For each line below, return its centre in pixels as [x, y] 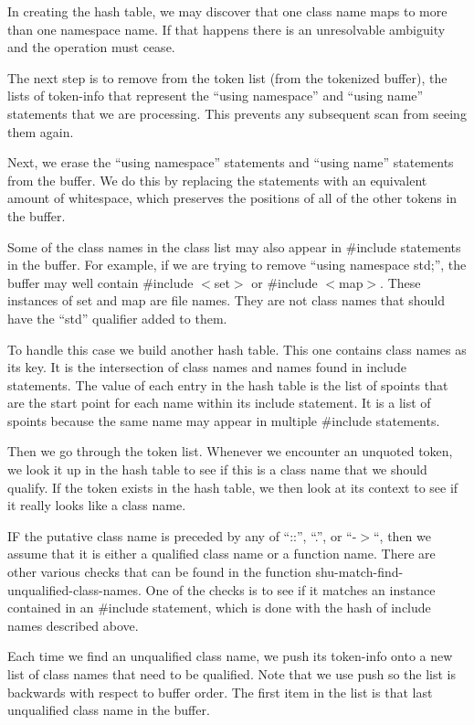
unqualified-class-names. [74, 589]
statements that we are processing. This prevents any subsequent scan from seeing [237, 113]
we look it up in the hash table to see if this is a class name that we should [217, 469]
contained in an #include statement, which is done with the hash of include [219, 608]
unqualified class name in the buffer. [109, 710]
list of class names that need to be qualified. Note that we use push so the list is [232, 674]
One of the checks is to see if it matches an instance [290, 589]
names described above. [73, 625]
